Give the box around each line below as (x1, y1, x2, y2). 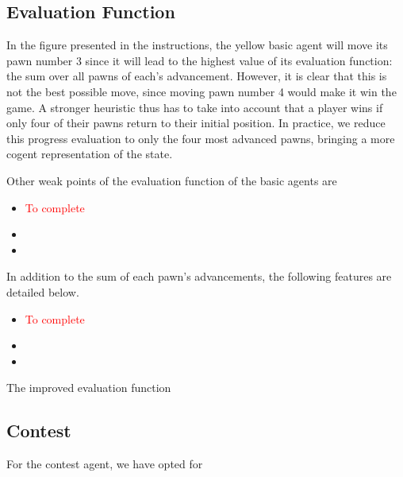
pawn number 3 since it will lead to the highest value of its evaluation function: (6, 52, 393, 68)
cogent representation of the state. (6, 145, 173, 162)
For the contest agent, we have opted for (6, 456, 203, 472)
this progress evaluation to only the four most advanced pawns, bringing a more (6, 130, 395, 146)
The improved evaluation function (6, 379, 171, 396)
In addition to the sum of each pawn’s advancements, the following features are (6, 268, 392, 285)
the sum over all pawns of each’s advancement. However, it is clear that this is (6, 68, 387, 84)
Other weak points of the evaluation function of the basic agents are (6, 172, 337, 188)
